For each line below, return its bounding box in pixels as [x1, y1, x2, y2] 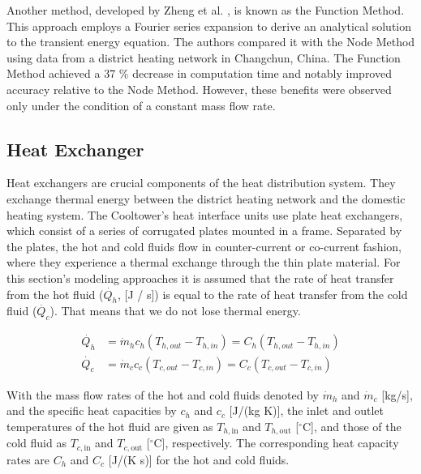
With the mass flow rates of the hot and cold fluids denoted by [6, 386, 319, 403]
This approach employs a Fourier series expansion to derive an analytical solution [6, 17, 412, 34]
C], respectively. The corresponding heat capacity [153, 434, 399, 451]
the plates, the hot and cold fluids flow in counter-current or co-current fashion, [6, 237, 402, 254]
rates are [6, 451, 50, 468]
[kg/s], [381, 386, 413, 403]
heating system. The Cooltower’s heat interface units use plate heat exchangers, [6, 206, 403, 223]
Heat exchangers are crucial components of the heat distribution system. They [6, 174, 396, 191]
